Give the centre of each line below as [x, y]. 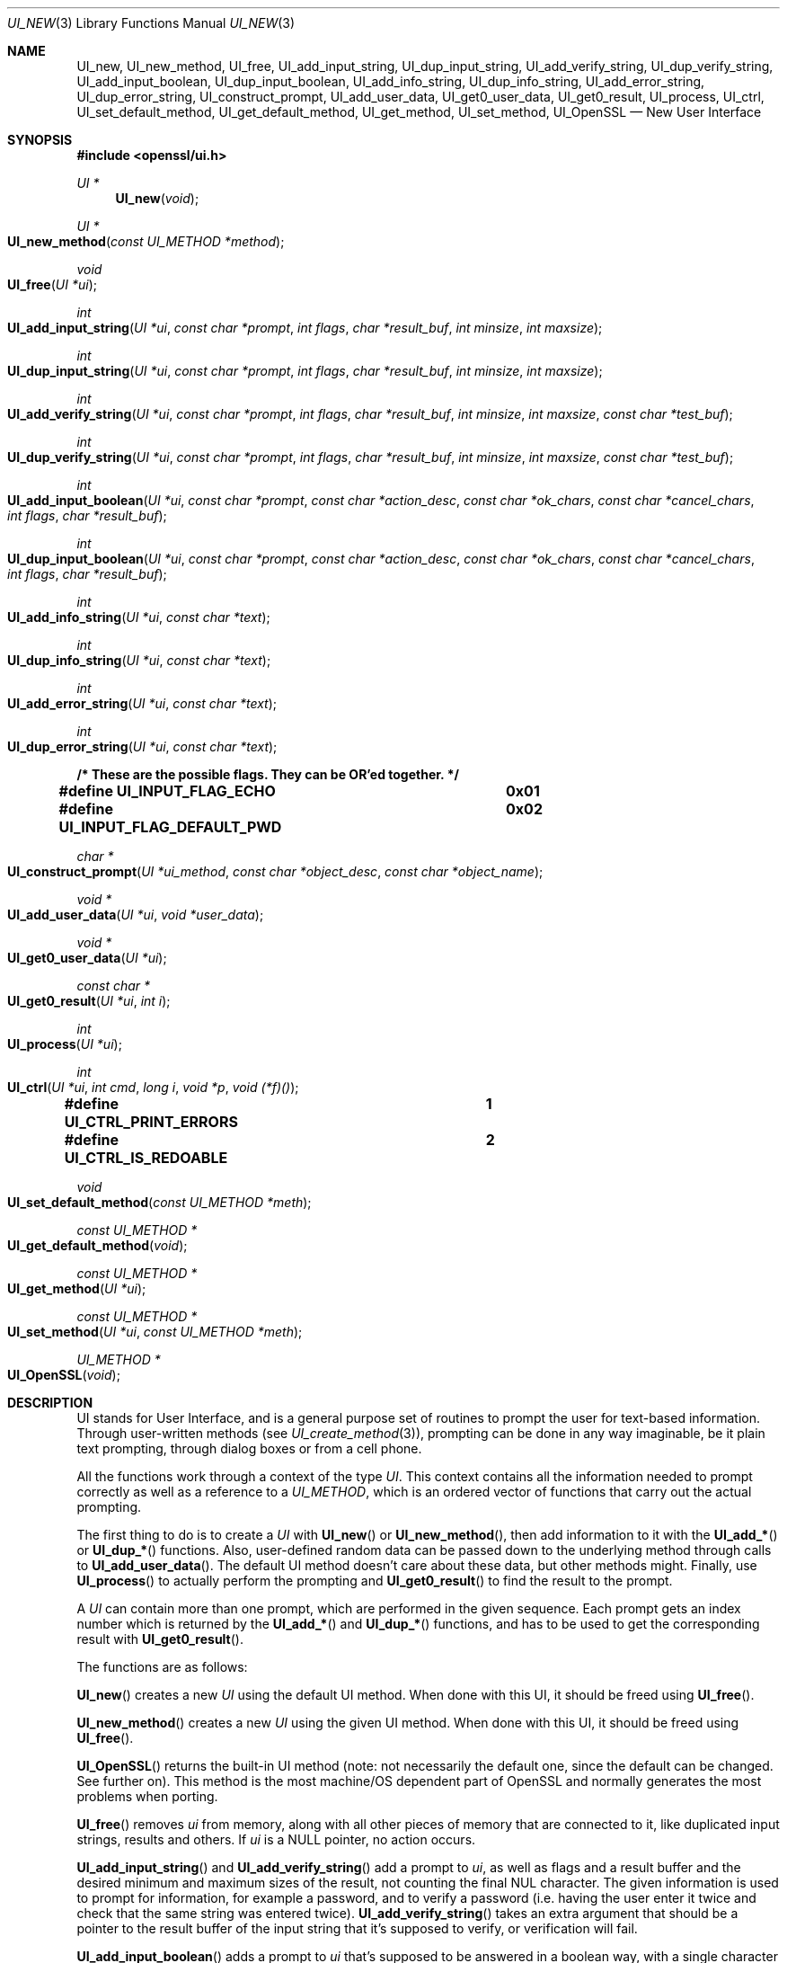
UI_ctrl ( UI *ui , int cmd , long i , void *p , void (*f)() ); [153, 1087]
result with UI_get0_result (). [160, 1639]
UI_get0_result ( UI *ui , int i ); [89, 1001]
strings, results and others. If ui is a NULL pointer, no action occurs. [276, 1839]
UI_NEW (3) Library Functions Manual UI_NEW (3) [151, 23]
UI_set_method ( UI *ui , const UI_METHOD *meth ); [155, 1332]
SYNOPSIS [40, 140]
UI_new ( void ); [157, 198]
